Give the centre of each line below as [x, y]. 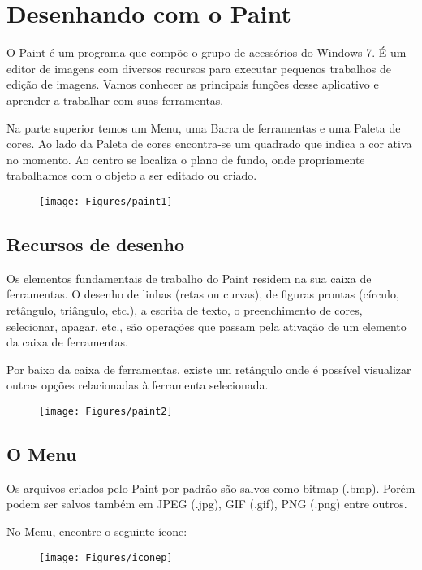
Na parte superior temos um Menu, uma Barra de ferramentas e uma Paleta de [204, 127]
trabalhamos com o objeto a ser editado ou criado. [132, 175]
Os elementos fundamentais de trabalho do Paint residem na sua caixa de [189, 278]
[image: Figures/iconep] [106, 557]
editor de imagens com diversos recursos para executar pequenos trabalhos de [199, 68]
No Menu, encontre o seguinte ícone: [97, 531]
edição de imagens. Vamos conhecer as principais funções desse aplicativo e [193, 84]
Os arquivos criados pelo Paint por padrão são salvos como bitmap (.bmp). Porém [211, 487]
